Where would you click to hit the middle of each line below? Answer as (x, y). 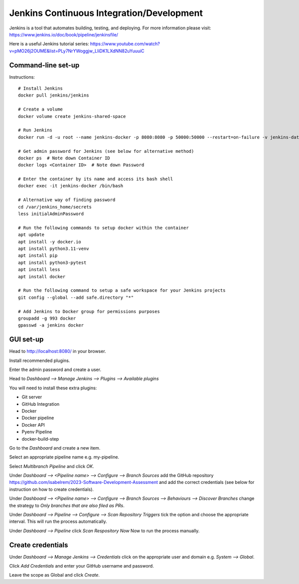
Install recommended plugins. (40, 360)
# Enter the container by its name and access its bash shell (96, 179)
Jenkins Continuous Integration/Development (106, 13)
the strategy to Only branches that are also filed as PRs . (67, 505)
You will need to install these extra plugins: (53, 388)
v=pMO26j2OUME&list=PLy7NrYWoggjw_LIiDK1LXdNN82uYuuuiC (77, 51)
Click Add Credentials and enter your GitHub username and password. (81, 566)
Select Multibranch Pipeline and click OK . (52, 466)
